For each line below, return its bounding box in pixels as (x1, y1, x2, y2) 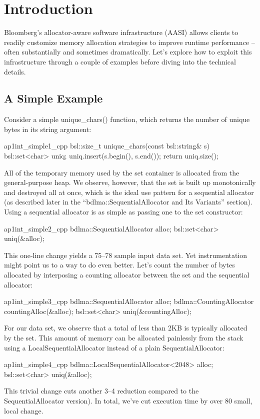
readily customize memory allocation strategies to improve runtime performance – (4, 36, 255, 47)
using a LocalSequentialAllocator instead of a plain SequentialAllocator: (4, 342, 224, 352)
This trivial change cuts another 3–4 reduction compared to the (4, 385, 199, 396)
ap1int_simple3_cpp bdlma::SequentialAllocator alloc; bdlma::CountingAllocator (4, 296, 254, 306)
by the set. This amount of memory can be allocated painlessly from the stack (4, 332, 243, 342)
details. (4, 66, 26, 76)
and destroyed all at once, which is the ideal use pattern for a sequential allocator (4, 186, 254, 197)
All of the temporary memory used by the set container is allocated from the (4, 167, 239, 177)
